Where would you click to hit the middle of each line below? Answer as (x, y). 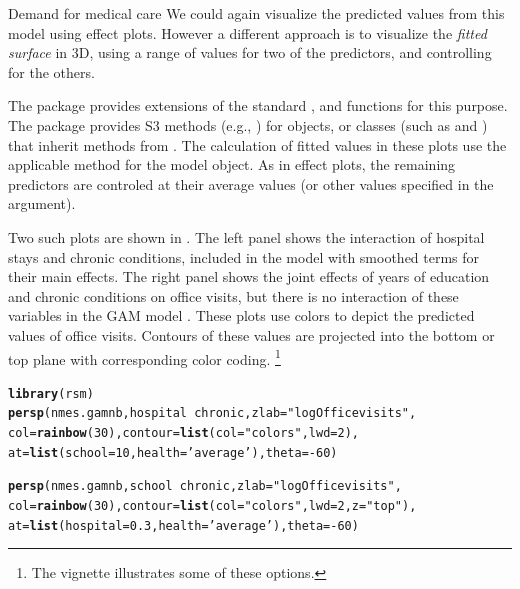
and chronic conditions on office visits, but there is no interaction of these (233, 295)
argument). (42, 203)
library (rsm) (51, 393)
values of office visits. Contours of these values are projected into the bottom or (251, 334)
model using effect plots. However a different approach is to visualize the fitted (247, 32)
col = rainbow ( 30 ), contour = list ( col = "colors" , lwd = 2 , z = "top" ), (212, 506)
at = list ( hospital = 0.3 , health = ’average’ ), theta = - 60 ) (183, 525)
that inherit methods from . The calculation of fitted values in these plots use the (257, 144)
